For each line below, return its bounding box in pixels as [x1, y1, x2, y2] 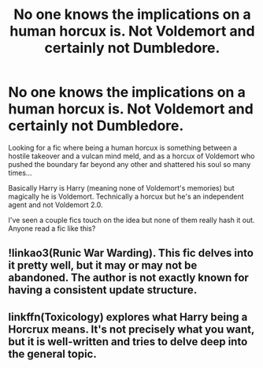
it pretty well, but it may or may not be [8, 258, 198, 273]
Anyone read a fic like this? [8, 223, 96, 233]
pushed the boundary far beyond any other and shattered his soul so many [8, 159, 251, 169]
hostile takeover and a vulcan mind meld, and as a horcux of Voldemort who [8, 151, 255, 161]
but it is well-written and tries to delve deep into [8, 335, 248, 348]
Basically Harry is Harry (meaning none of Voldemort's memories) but [8, 183, 235, 192]
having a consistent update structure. [8, 284, 198, 297]
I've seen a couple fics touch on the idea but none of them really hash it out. [8, 215, 255, 225]
